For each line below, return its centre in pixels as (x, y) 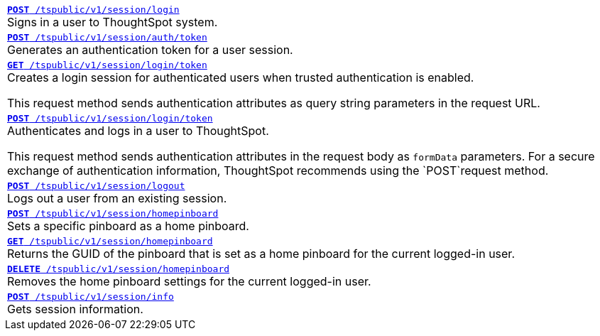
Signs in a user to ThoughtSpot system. (113, 22)
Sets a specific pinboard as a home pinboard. (128, 226)
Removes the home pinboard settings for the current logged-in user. (189, 281)
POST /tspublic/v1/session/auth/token (107, 37)
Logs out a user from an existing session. (117, 198)
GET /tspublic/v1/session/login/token (107, 65)
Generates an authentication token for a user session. (150, 50)
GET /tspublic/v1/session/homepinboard (110, 241)
